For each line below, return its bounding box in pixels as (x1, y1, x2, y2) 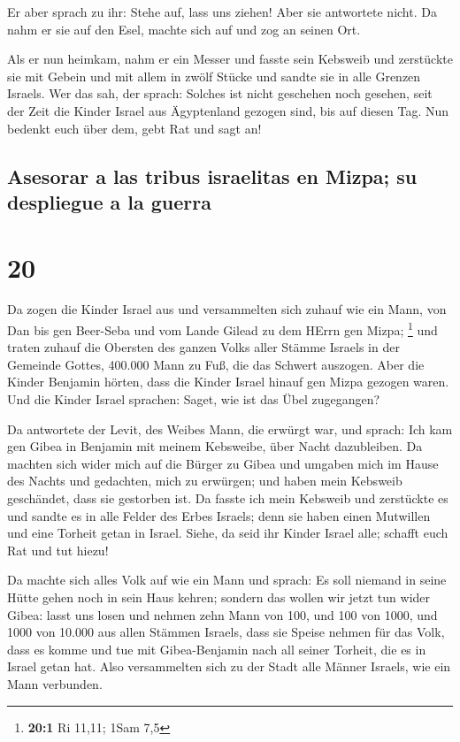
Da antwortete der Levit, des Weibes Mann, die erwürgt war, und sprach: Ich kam (7, 419, 453, 438)
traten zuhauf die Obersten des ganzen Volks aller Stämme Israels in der (7, 338, 400, 356)
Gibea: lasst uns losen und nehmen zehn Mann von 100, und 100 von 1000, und (7, 605, 438, 623)
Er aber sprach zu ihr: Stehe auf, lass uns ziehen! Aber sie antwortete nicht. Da (7, 3, 437, 20)
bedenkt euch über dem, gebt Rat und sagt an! (7, 119, 262, 137)
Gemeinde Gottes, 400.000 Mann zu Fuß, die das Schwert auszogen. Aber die (7, 355, 425, 373)
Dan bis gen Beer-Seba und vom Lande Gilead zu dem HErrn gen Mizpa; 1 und (7, 318, 438, 339)
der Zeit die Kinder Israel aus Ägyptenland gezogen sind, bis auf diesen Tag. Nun (7, 101, 449, 119)
